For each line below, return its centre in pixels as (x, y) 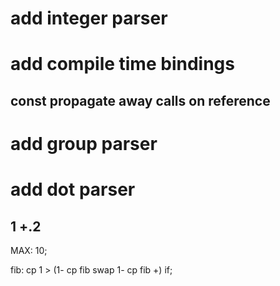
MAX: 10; (29, 250)
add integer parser (89, 18)
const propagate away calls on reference (140, 100)
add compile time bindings (122, 64)
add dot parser (73, 189)
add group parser (84, 143)
